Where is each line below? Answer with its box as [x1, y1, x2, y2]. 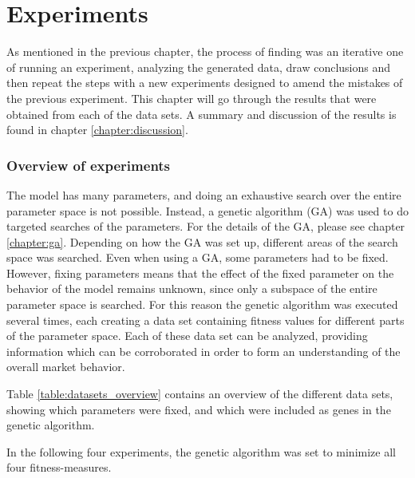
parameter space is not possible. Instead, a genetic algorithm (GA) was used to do [6, 202, 409, 219]
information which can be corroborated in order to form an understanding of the [6, 342, 401, 359]
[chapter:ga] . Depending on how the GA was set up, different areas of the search [6, 233, 398, 250]
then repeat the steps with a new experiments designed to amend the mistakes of [6, 74, 403, 91]
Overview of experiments [6, 155, 171, 175]
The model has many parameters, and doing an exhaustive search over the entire [6, 186, 401, 203]
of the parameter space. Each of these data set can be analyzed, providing [6, 327, 368, 344]
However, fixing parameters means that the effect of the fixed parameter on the [6, 264, 394, 281]
